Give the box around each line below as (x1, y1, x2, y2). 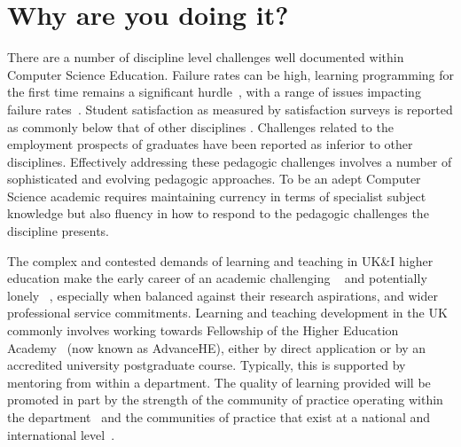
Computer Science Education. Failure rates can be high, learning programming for (7, 65, 455, 83)
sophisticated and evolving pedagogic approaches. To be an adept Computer (7, 169, 421, 188)
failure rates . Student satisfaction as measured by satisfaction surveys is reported (7, 99, 453, 118)
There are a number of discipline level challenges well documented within (7, 48, 404, 67)
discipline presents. (7, 222, 109, 240)
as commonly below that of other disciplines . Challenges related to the (7, 117, 394, 136)
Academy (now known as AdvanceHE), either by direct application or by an (7, 338, 426, 357)
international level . (7, 425, 115, 443)
